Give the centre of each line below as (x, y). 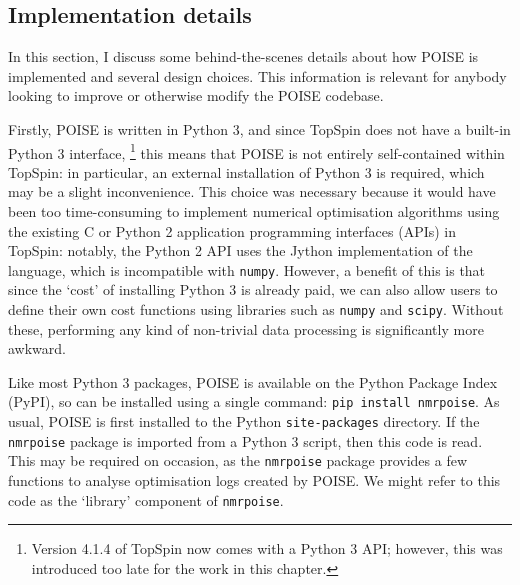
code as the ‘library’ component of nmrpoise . (146, 499)
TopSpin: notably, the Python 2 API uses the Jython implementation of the (240, 250)
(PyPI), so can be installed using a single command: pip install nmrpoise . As (254, 401)
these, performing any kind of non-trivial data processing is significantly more (246, 328)
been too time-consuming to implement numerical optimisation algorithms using (254, 211)
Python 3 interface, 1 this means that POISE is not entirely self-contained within (256, 151)
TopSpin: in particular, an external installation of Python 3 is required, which (246, 171)
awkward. (37, 348)
